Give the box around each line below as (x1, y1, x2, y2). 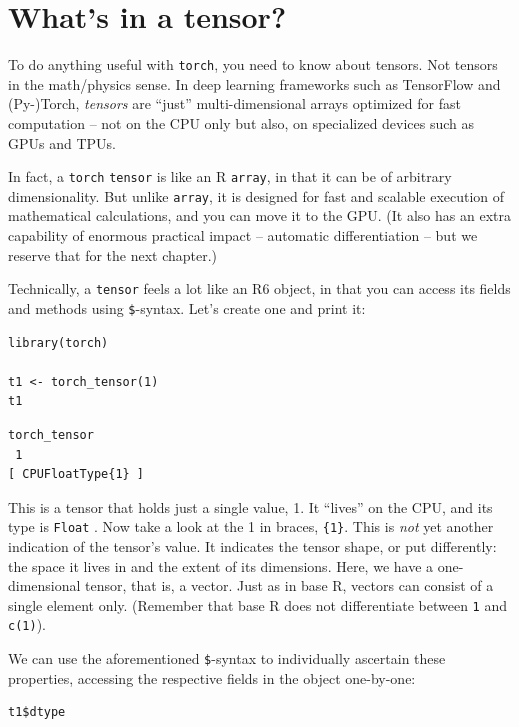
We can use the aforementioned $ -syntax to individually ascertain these (8, 648, 446, 669)
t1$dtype (8, 705, 66, 720)
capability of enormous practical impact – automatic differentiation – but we (8, 225, 478, 246)
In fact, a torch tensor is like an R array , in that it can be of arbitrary (8, 166, 452, 187)
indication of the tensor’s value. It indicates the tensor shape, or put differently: (8, 535, 497, 556)
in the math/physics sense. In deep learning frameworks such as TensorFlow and (8, 73, 501, 94)
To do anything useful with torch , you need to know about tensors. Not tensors (8, 54, 498, 75)
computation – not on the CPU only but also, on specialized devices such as (8, 112, 475, 133)
